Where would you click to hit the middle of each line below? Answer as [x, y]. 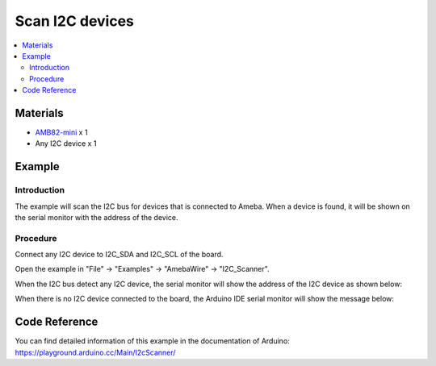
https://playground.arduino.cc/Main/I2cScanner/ [95, 352]
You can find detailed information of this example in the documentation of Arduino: [152, 341]
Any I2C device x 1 [66, 143]
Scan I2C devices [75, 21]
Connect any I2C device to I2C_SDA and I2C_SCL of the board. [119, 255]
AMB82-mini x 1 [61, 132]
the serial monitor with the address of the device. [96, 217]
